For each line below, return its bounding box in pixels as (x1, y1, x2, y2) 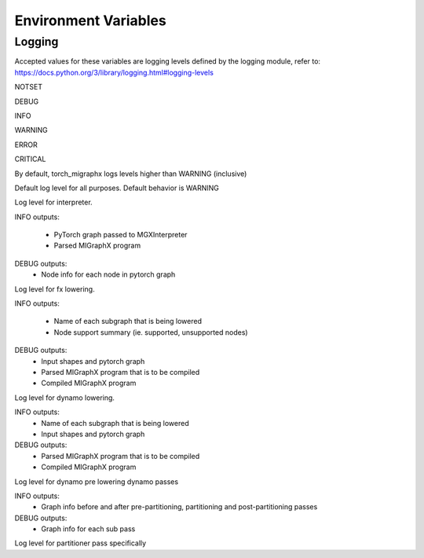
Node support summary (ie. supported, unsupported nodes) (53, 327, 248, 337)
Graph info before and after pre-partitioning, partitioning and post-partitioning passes (41, 502, 318, 512)
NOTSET (14, 83, 43, 92)
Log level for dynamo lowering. (14, 393, 115, 402)
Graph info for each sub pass (41, 524, 136, 534)
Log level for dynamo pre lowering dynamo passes (14, 476, 179, 486)
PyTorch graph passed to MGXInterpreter (53, 230, 188, 240)
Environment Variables (14, 12, 166, 29)
